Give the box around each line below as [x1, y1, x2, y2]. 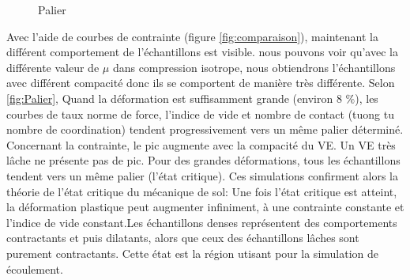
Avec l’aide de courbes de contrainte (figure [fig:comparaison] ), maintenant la [6, 28, 378, 44]
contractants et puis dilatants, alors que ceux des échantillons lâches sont [6, 229, 359, 246]
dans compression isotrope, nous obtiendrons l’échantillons [112, 59, 396, 75]
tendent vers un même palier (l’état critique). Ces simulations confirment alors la [6, 167, 398, 184]
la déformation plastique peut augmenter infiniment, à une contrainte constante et [6, 199, 404, 215]
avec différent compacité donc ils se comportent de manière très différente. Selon [6, 74, 395, 91]
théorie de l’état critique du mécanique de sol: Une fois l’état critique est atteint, [6, 183, 397, 199]
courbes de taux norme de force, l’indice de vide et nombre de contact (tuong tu [6, 105, 394, 122]
